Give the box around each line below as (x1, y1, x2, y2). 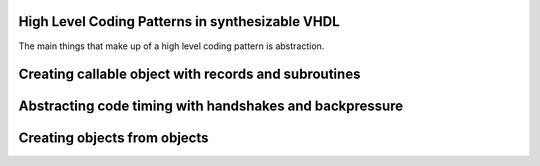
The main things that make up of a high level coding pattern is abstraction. (18, 40, 325, 52)
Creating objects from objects (18, 130, 209, 147)
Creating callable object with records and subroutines (18, 66, 361, 83)
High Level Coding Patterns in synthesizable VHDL (18, 13, 340, 30)
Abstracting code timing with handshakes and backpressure (18, 98, 404, 115)
